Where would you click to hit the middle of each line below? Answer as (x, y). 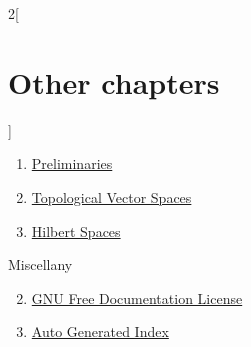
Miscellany (40, 264)
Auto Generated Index (100, 331)
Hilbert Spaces (76, 230)
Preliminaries (72, 163)
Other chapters (114, 81)
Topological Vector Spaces (111, 196)
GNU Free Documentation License (137, 297)
